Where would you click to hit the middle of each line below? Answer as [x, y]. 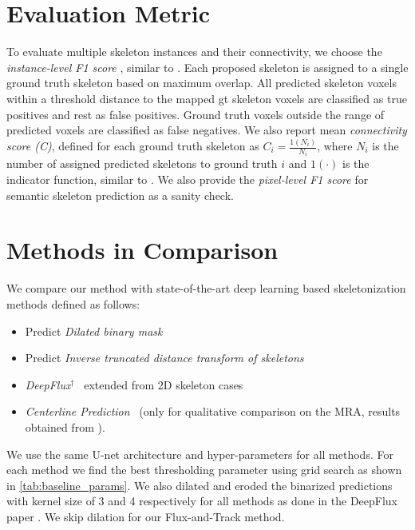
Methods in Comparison [142, 250]
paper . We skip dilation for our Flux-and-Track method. [146, 516]
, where [335, 145]
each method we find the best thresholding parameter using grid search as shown [204, 470]
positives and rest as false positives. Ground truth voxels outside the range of [196, 114]
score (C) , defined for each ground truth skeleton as [133, 145]
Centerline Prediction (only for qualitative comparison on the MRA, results [213, 411]
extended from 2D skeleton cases [164, 384]
